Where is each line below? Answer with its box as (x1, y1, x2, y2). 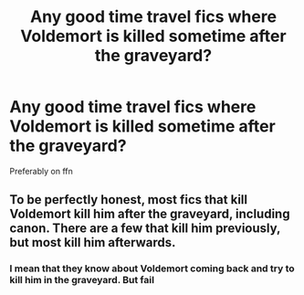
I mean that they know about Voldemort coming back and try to (9, 262, 295, 275)
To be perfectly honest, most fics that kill (9, 192, 248, 207)
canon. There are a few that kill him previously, (9, 221, 281, 237)
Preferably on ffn (9, 165, 73, 176)
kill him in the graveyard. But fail (9, 274, 155, 287)
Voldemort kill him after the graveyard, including (9, 206, 290, 222)
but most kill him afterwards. (9, 235, 176, 250)
